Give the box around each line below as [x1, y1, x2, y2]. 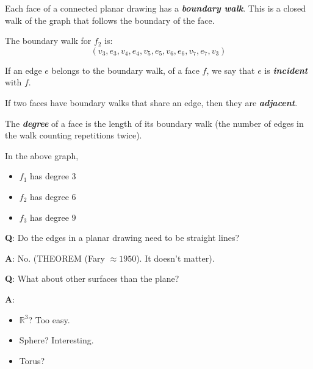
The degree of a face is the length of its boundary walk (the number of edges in [5, 116, 304, 129]
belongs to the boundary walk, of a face [51, 63, 200, 76]
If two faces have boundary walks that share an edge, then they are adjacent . [5, 96, 298, 109]
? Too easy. [28, 313, 70, 326]
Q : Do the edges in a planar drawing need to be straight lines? [5, 231, 240, 244]
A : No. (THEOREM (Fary [5, 251, 105, 264]
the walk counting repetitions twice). [5, 129, 142, 142]
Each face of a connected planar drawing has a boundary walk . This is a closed [5, 2, 306, 14]
